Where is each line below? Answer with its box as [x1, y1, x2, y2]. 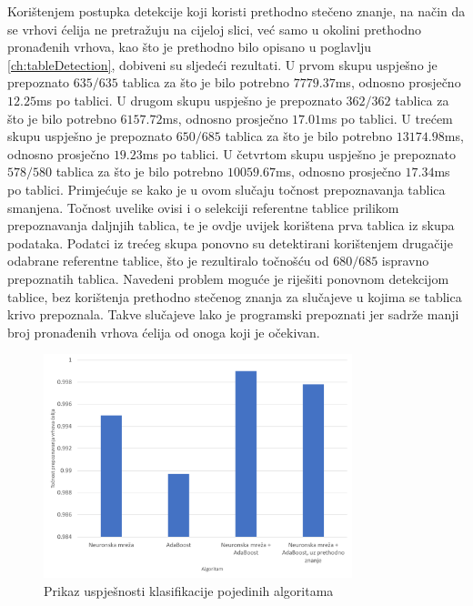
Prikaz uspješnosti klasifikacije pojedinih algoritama [44, 581, 334, 600]
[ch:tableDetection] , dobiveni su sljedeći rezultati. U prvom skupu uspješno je [7, 55, 438, 74]
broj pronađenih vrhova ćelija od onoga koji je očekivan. [7, 322, 320, 341]
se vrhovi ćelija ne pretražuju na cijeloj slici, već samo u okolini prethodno [7, 19, 422, 38]
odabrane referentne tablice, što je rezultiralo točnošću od [7, 251, 329, 270]
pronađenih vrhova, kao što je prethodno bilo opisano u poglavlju [7, 37, 372, 56]
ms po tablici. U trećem [321, 108, 453, 127]
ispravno [381, 251, 429, 270]
